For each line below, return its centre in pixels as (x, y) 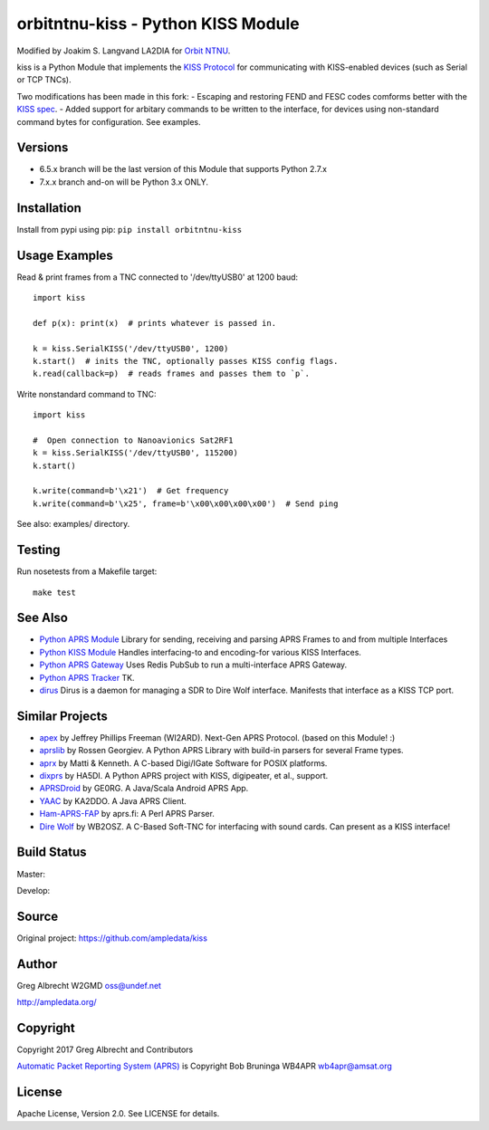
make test (54, 592)
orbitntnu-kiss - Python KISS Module (158, 24)
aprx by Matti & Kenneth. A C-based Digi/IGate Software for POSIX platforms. (183, 763)
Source (38, 916)
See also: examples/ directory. (73, 524)
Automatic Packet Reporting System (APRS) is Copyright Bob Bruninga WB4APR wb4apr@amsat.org (205, 1066)
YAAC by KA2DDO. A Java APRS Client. (113, 800)
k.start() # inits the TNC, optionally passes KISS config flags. (186, 361)
